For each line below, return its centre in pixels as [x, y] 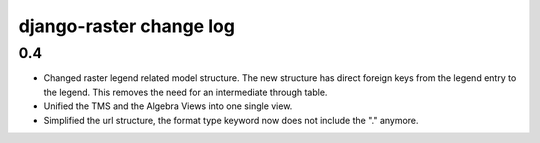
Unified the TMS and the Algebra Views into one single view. [168, 106]
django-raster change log [126, 26]
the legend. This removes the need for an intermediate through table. [185, 92]
